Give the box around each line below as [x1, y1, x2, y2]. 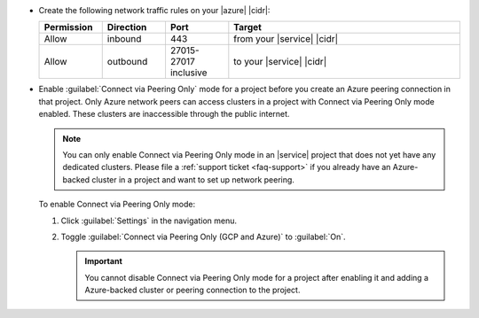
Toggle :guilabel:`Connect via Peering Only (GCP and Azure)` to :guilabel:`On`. [60, 231, 346, 242]
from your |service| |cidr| [233, 33, 339, 45]
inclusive [169, 66, 208, 79]
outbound [106, 56, 148, 68]
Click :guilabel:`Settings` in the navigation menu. [60, 215, 238, 226]
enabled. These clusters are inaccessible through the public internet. [38, 109, 290, 120]
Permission [43, 21, 93, 34]
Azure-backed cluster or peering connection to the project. [84, 284, 301, 296]
